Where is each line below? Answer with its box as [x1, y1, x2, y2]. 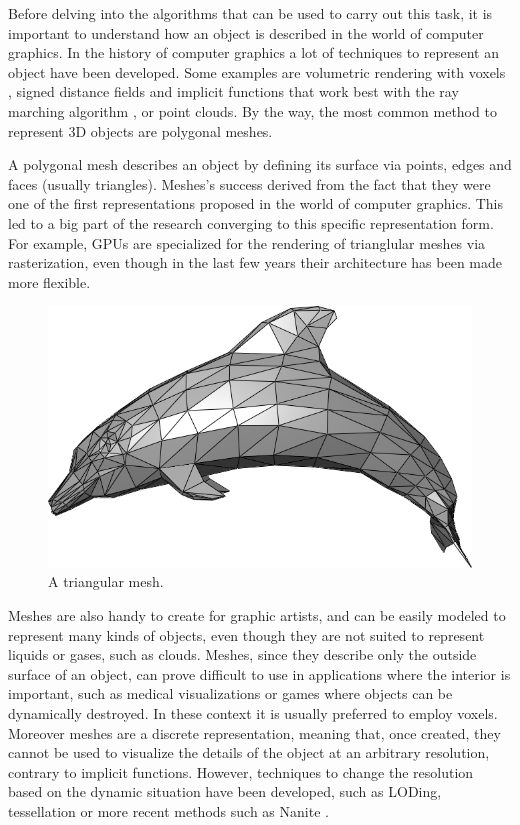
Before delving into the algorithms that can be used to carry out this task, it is [8, 3, 493, 23]
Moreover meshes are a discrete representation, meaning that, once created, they [8, 722, 501, 743]
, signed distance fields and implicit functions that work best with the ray [8, 81, 459, 102]
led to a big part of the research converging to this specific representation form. [8, 212, 494, 233]
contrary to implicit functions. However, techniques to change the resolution [8, 761, 474, 782]
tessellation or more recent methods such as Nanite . [8, 800, 329, 821]
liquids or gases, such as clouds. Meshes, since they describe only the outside [8, 644, 477, 665]
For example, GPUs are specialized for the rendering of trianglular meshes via [8, 232, 486, 253]
